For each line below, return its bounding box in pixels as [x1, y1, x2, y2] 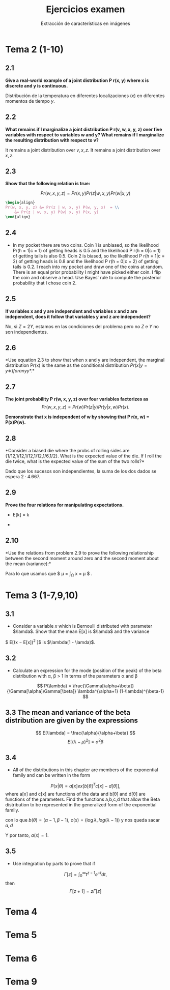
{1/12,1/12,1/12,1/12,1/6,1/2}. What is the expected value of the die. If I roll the [5, 453, 162, 459]
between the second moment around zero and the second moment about [5, 555, 159, 561]
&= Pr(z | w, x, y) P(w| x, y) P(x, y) [14, 210, 99, 215]
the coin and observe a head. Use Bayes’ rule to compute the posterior [12, 274, 161, 280]
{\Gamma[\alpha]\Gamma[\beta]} [7, 688, 77, 694]
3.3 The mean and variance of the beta [5, 708, 131, 717]
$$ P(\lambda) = [37, 683, 72, 689]
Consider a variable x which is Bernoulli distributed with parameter [12, 623, 153, 629]
